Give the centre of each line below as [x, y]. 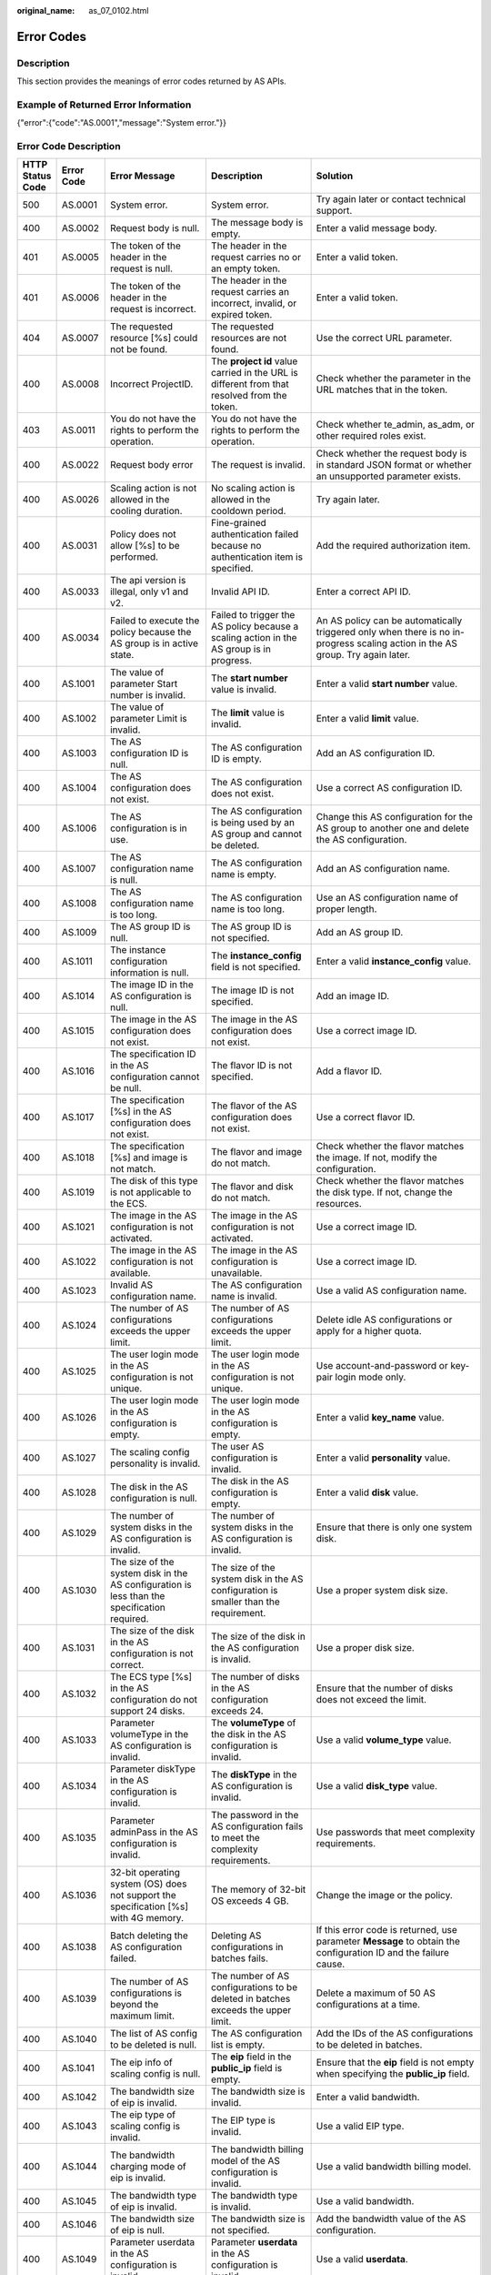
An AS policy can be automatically [389, 621]
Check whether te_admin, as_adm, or [396, 425]
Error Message [142, 176]
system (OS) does [148, 1884]
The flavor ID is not [251, 1066]
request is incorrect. [153, 309]
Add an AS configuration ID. [376, 753]
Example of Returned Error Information [104, 105]
